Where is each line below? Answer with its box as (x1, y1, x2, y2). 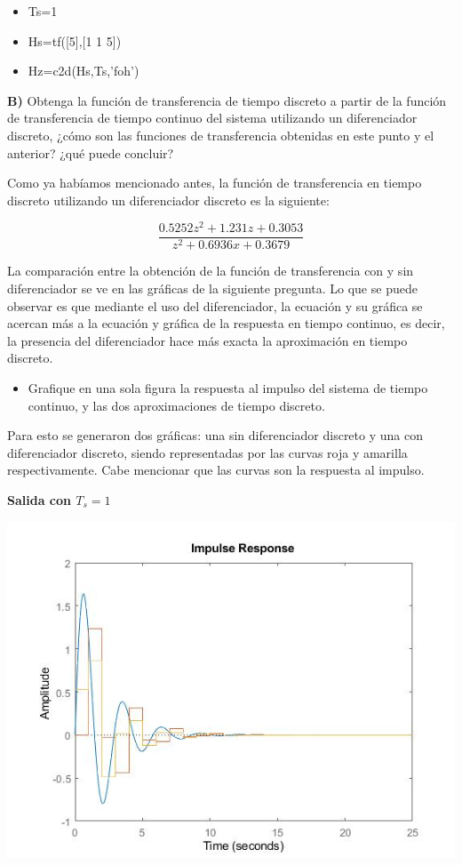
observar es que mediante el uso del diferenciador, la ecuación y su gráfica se (7, 296, 423, 315)
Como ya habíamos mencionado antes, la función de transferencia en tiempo (7, 173, 422, 192)
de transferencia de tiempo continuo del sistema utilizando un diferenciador (7, 108, 418, 127)
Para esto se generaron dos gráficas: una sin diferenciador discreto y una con (7, 426, 423, 445)
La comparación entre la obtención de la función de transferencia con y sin (7, 261, 414, 280)
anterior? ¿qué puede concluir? (7, 143, 174, 162)
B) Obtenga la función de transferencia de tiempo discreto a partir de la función (7, 91, 447, 109)
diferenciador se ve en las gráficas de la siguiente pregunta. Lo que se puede (7, 279, 418, 298)
